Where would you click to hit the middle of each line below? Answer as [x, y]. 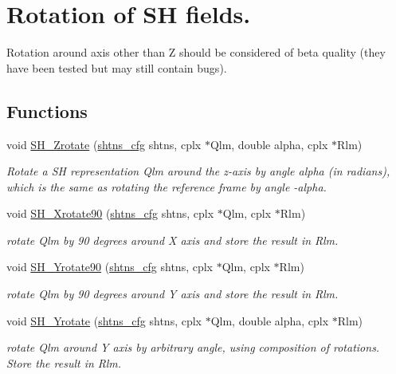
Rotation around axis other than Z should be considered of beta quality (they [196, 52]
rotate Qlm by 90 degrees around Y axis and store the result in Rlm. [173, 294]
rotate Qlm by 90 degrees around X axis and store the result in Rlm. [173, 240]
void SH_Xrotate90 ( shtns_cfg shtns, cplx [110, 213]
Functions [47, 110]
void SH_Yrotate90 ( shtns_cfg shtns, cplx [110, 267]
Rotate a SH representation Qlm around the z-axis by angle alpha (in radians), [198, 171]
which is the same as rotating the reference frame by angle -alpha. [167, 186]
